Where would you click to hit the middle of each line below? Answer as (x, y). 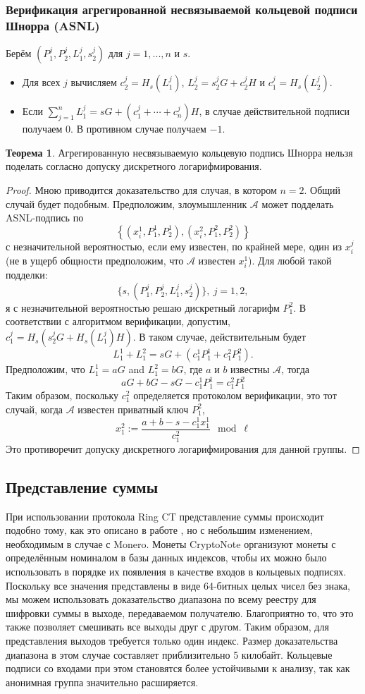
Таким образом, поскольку (62, 395)
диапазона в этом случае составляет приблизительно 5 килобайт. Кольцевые (169, 654)
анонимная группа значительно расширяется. (102, 682)
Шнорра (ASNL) (53, 25)
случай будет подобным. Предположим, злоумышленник (126, 203)
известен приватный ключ (133, 409)
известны (250, 369)
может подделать (298, 203)
